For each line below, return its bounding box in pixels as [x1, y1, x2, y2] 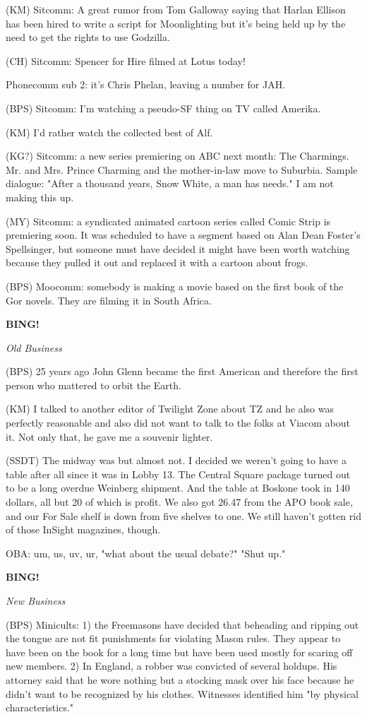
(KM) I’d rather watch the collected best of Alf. [6, 124, 213, 139]
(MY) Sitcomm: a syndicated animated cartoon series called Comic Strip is [6, 213, 331, 228]
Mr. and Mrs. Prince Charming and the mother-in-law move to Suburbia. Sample [6, 162, 358, 177]
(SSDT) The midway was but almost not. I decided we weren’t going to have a [6, 453, 347, 468]
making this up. [6, 189, 74, 204]
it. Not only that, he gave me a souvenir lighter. [6, 429, 213, 444]
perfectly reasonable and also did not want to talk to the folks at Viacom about [6, 415, 350, 430]
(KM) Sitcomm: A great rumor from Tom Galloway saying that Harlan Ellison [6, 2, 346, 16]
